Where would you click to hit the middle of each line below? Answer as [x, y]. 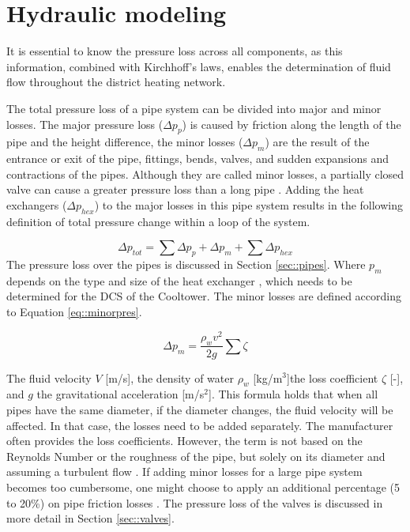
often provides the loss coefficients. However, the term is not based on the [184, 441]
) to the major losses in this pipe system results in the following [249, 204]
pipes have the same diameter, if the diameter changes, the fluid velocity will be [200, 409]
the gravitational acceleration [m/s [120, 394]
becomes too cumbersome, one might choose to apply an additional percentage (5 [203, 487]
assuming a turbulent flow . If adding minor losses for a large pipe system [184, 472]
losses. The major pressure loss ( [85, 124]
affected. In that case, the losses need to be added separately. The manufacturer [200, 425]
